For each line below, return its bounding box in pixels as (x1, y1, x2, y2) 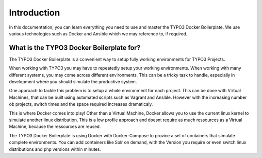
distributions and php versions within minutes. (9, 146, 101, 152)
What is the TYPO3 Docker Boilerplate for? (9, 44, 141, 52)
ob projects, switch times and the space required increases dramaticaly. (9, 101, 153, 107)
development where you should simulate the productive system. (9, 79, 137, 85)
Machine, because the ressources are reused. (9, 124, 101, 129)
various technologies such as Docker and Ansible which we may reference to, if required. (9, 31, 188, 36)
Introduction (9, 7, 60, 18)
